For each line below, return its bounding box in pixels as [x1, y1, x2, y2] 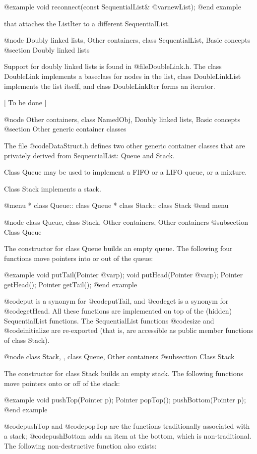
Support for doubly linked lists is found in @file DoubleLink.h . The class [4, 61, 222, 71]
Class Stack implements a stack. [4, 183, 101, 194]
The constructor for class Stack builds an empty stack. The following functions [4, 368, 244, 379]
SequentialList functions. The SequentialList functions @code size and [4, 315, 214, 325]
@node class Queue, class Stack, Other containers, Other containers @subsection [4, 216, 248, 227]
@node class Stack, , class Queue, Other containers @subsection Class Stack [4, 351, 235, 362]
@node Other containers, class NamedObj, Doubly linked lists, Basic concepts [4, 114, 241, 124]
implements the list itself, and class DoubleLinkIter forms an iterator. [4, 80, 215, 91]
